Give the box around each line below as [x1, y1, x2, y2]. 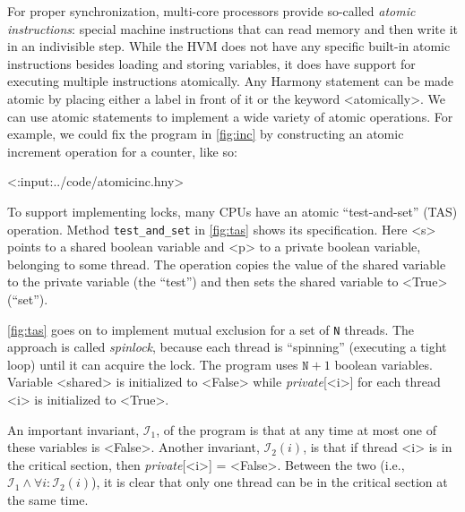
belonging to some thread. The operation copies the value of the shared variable [7, 254, 446, 273]
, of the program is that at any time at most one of [156, 420, 437, 439]
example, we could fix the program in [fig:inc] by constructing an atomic [7, 124, 404, 143]
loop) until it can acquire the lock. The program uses [7, 354, 298, 373]
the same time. [7, 490, 89, 508]
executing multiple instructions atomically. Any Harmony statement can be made [7, 72, 454, 90]
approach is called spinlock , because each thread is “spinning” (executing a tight [7, 337, 447, 356]
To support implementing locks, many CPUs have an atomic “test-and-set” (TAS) [7, 201, 458, 220]
